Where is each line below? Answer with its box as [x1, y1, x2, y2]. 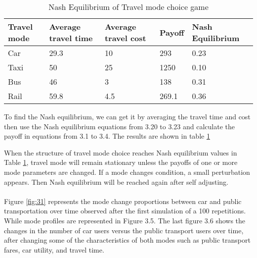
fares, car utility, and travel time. [4, 244, 104, 255]
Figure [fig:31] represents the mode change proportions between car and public [4, 196, 242, 206]
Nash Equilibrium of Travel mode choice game [48, 1, 209, 12]
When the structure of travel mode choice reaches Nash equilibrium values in [4, 147, 237, 157]
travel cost [104, 32, 146, 44]
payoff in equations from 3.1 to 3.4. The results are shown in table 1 [4, 131, 210, 141]
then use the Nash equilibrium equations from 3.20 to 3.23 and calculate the [4, 121, 235, 131]
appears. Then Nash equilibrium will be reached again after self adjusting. [4, 176, 228, 187]
